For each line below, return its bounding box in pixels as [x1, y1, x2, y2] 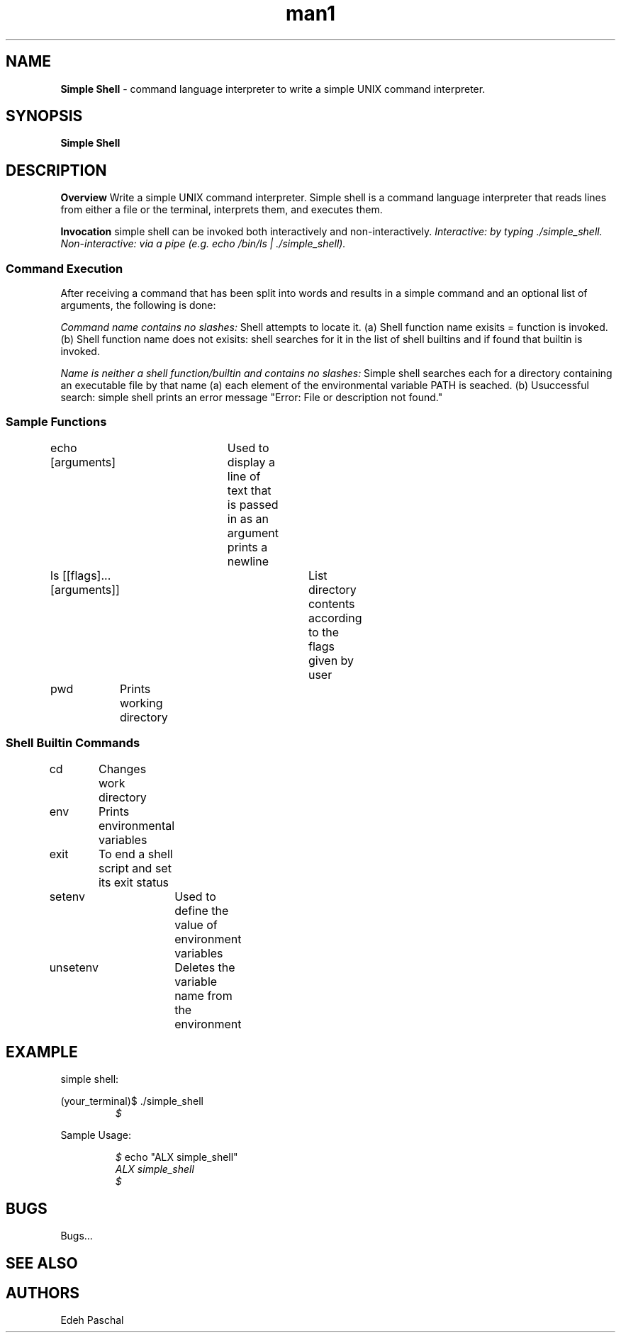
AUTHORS [6, 1284, 80, 1303]
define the [174, 903, 229, 918]
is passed [227, 497, 279, 512]
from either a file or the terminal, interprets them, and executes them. [60, 203, 383, 216]
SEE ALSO [6, 1254, 78, 1272]
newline [227, 553, 269, 568]
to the [308, 624, 340, 639]
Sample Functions [6, 415, 107, 429]
